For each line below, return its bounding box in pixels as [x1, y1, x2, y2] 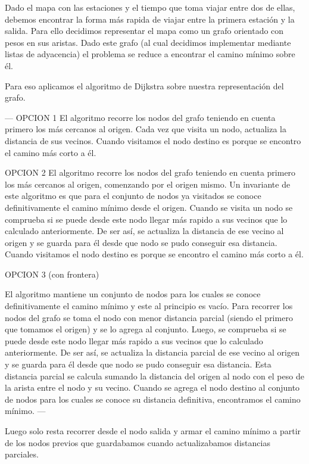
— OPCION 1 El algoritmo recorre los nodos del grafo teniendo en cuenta [5, 111, 276, 123]
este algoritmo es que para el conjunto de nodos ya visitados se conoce [5, 189, 261, 202]
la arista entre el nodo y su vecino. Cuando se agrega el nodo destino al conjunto [5, 381, 300, 394]
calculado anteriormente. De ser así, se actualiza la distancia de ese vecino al [5, 225, 284, 237]
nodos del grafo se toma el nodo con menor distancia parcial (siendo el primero [5, 311, 293, 323]
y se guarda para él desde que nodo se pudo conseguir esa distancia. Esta [5, 358, 271, 370]
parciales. [5, 448, 39, 460]
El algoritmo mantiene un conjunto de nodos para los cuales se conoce [5, 288, 261, 300]
